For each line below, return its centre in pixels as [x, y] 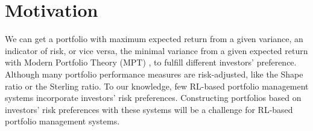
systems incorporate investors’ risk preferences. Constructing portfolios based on [153, 98]
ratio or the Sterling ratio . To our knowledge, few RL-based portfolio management [157, 86]
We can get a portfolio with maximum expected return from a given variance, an [154, 39]
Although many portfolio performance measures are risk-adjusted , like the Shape [154, 74]
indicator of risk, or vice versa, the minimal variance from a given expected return [156, 50]
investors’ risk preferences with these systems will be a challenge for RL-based [149, 109]
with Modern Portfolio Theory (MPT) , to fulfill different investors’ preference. [151, 62]
